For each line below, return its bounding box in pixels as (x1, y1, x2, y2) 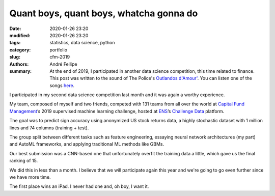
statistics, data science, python (49, 40, 115, 46)
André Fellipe (49, 61, 77, 67)
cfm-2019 (49, 54, 70, 60)
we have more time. (9, 174, 51, 180)
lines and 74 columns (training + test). (9, 125, 89, 131)
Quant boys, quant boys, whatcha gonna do (9, 8, 198, 19)
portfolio (49, 46, 68, 53)
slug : (9, 54, 20, 60)
